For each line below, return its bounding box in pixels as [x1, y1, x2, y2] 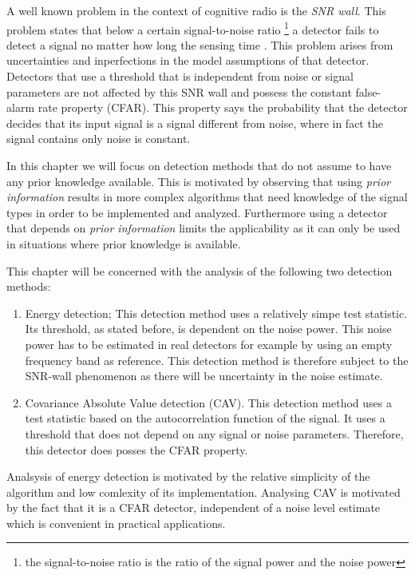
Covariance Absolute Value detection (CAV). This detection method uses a [25, 394, 392, 410]
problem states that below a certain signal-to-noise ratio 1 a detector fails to [6, 18, 379, 38]
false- [355, 83, 381, 100]
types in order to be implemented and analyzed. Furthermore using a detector [6, 204, 388, 220]
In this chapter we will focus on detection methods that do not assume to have [6, 157, 392, 173]
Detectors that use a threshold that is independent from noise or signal [6, 68, 354, 85]
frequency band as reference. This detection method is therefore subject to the [25, 351, 409, 368]
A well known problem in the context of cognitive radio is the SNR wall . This [6, 2, 386, 18]
